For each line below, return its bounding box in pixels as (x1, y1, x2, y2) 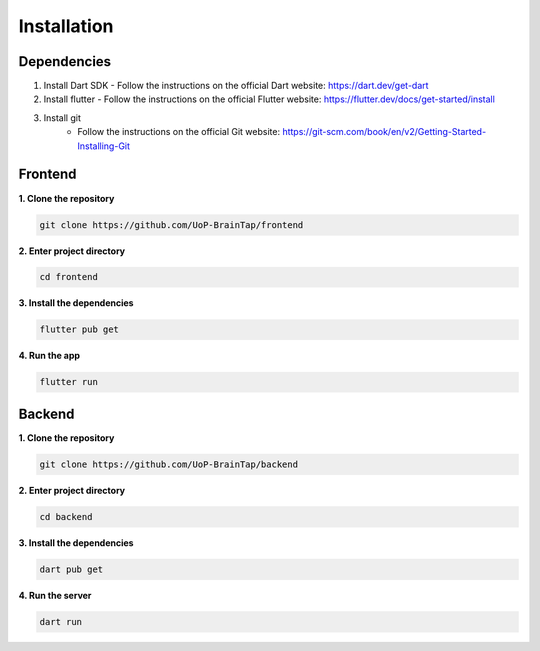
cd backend (39, 511, 93, 522)
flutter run (39, 376, 99, 388)
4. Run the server (18, 589, 92, 601)
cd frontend (39, 271, 99, 283)
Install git (43, 111, 82, 124)
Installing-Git (77, 140, 130, 152)
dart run (39, 616, 83, 627)
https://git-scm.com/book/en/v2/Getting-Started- (281, 126, 487, 138)
